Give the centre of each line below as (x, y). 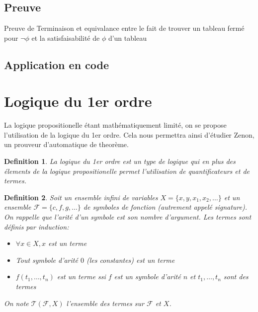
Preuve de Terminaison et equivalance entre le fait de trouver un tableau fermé (124, 28)
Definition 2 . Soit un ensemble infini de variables (81, 197)
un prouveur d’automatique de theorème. (66, 144)
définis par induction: (37, 226)
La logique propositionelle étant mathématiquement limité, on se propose (115, 125)
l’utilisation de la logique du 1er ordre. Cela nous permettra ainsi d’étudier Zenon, (129, 134)
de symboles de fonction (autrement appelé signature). (165, 207)
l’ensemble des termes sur (105, 303)
